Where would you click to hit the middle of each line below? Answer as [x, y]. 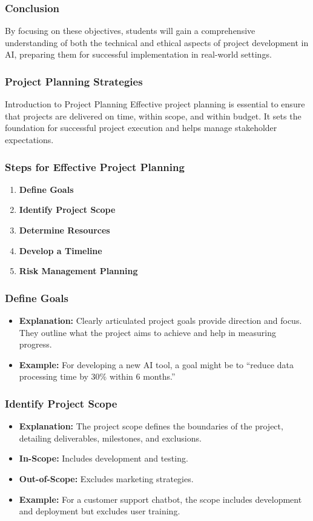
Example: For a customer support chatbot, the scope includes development [160, 499]
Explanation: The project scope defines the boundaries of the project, [151, 426]
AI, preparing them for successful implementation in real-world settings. [138, 54]
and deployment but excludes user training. [100, 511]
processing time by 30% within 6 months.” [97, 376]
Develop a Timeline [61, 250]
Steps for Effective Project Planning [95, 166]
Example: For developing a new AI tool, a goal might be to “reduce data [156, 364]
